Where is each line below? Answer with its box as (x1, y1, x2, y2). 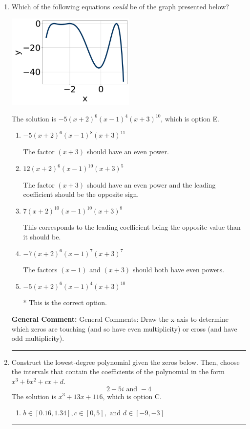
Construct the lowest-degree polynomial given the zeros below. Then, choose (11, 357, 240, 367)
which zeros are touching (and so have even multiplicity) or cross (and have (11, 323, 237, 334)
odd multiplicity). (11, 333, 64, 343)
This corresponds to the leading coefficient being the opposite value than (23, 222, 241, 232)
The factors (23, 264, 58, 275)
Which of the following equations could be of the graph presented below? (11, 1, 229, 11)
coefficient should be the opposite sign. (23, 189, 139, 199)
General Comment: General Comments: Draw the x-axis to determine (11, 313, 229, 324)
